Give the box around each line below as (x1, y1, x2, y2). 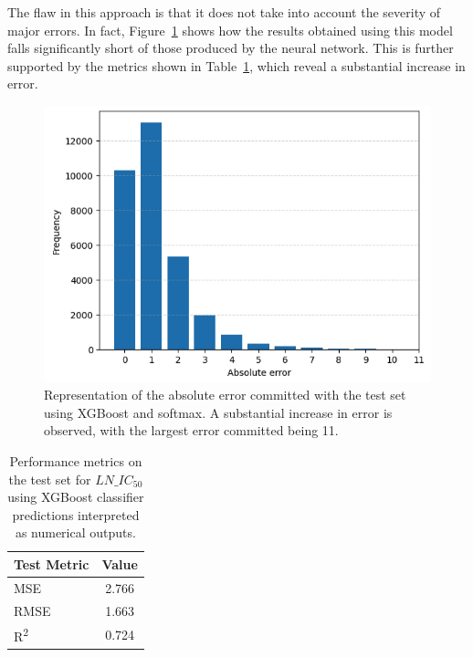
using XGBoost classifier (7, 487, 144, 506)
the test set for (8, 469, 91, 488)
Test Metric (14, 554, 89, 573)
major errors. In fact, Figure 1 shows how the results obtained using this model (7, 20, 453, 39)
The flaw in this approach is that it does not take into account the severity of (7, 3, 441, 21)
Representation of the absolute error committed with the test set (44, 385, 406, 404)
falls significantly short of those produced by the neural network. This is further (7, 38, 454, 57)
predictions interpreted (12, 505, 140, 524)
